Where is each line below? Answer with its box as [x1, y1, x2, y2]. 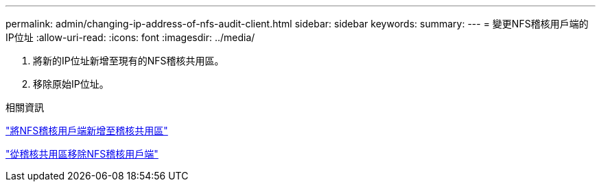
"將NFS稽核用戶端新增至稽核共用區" [5, 125, 168, 136]
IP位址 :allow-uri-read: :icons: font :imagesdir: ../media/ [5, 32, 255, 43]
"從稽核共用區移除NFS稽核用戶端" [5, 148, 158, 160]
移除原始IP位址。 [33, 78, 109, 90]
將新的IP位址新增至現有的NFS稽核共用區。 [33, 55, 224, 66]
